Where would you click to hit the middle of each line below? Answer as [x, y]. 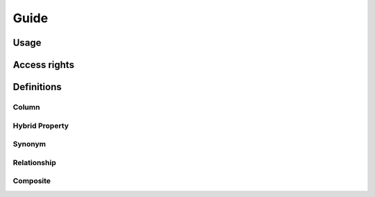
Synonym [30, 144]
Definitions [37, 87]
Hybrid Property [41, 126]
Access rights [43, 65]
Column [26, 107]
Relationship [34, 162]
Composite [32, 181]
